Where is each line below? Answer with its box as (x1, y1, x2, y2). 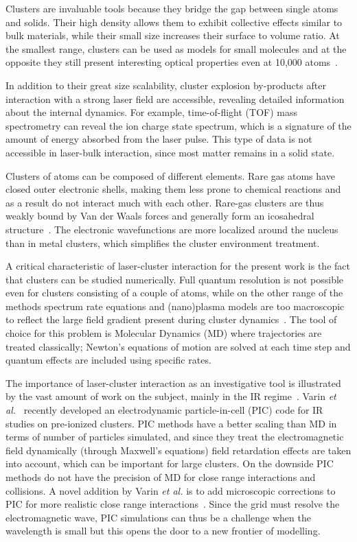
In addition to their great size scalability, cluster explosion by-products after (5, 78, 326, 92)
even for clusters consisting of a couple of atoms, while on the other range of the (5, 285, 343, 300)
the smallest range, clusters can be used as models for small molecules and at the (5, 41, 347, 56)
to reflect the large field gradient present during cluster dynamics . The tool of (5, 312, 337, 327)
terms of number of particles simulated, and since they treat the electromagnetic (5, 429, 344, 444)
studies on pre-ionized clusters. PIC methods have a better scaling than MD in (5, 416, 337, 430)
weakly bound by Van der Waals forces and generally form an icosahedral (5, 209, 314, 223)
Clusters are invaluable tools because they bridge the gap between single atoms (5, 1, 338, 15)
